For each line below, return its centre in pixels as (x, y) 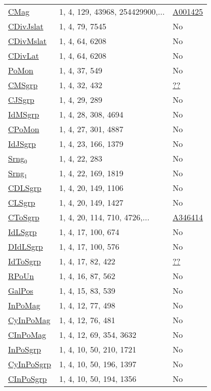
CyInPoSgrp (30, 364)
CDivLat (23, 55)
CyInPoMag (29, 320)
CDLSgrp (25, 188)
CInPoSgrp (28, 379)
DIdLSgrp (25, 246)
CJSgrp (21, 100)
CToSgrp (24, 217)
